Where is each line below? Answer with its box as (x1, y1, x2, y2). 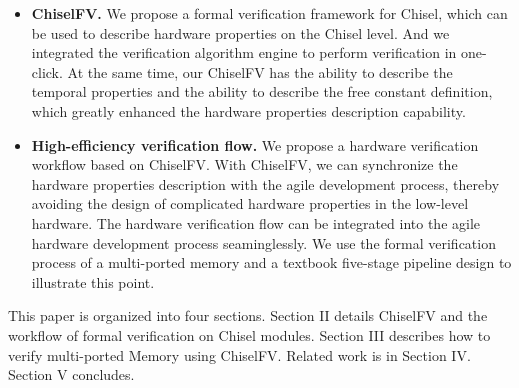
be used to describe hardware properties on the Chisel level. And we (31, 22, 450, 43)
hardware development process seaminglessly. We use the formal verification (31, 232, 496, 253)
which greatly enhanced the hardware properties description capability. (31, 100, 466, 121)
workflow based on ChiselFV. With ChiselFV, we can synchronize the (31, 154, 458, 175)
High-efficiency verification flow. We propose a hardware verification (31, 134, 479, 155)
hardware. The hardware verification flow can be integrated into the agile (31, 212, 481, 233)
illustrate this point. (31, 271, 155, 292)
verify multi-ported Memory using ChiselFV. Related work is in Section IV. (8, 344, 471, 365)
